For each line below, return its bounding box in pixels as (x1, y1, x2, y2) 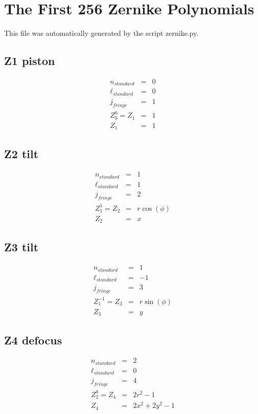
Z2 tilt (4, 145, 39, 161)
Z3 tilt (4, 238, 39, 254)
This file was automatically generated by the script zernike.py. (4, 28, 199, 38)
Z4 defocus (4, 332, 62, 347)
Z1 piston (4, 53, 55, 69)
